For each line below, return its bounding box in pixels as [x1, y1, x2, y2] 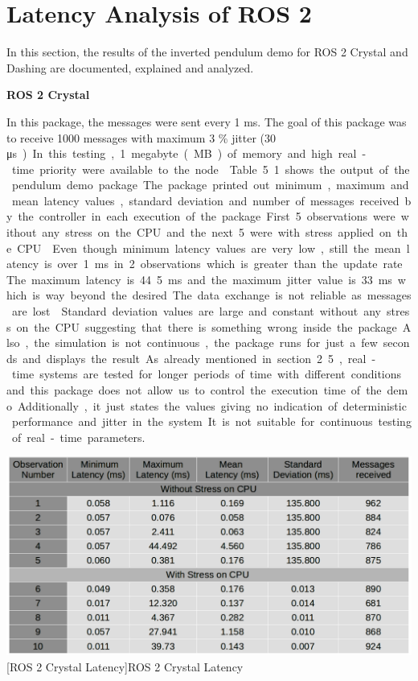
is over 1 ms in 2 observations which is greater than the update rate [44, 255, 403, 272]
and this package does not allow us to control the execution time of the [6, 382, 382, 398]
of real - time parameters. [11, 428, 145, 445]
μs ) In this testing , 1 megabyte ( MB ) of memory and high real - [6, 145, 367, 162]
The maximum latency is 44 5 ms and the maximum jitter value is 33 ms [6, 270, 392, 287]
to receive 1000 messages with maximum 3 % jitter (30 [6, 129, 277, 146]
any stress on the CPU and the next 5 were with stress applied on [42, 224, 391, 241]
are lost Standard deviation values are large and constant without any [11, 303, 381, 320]
